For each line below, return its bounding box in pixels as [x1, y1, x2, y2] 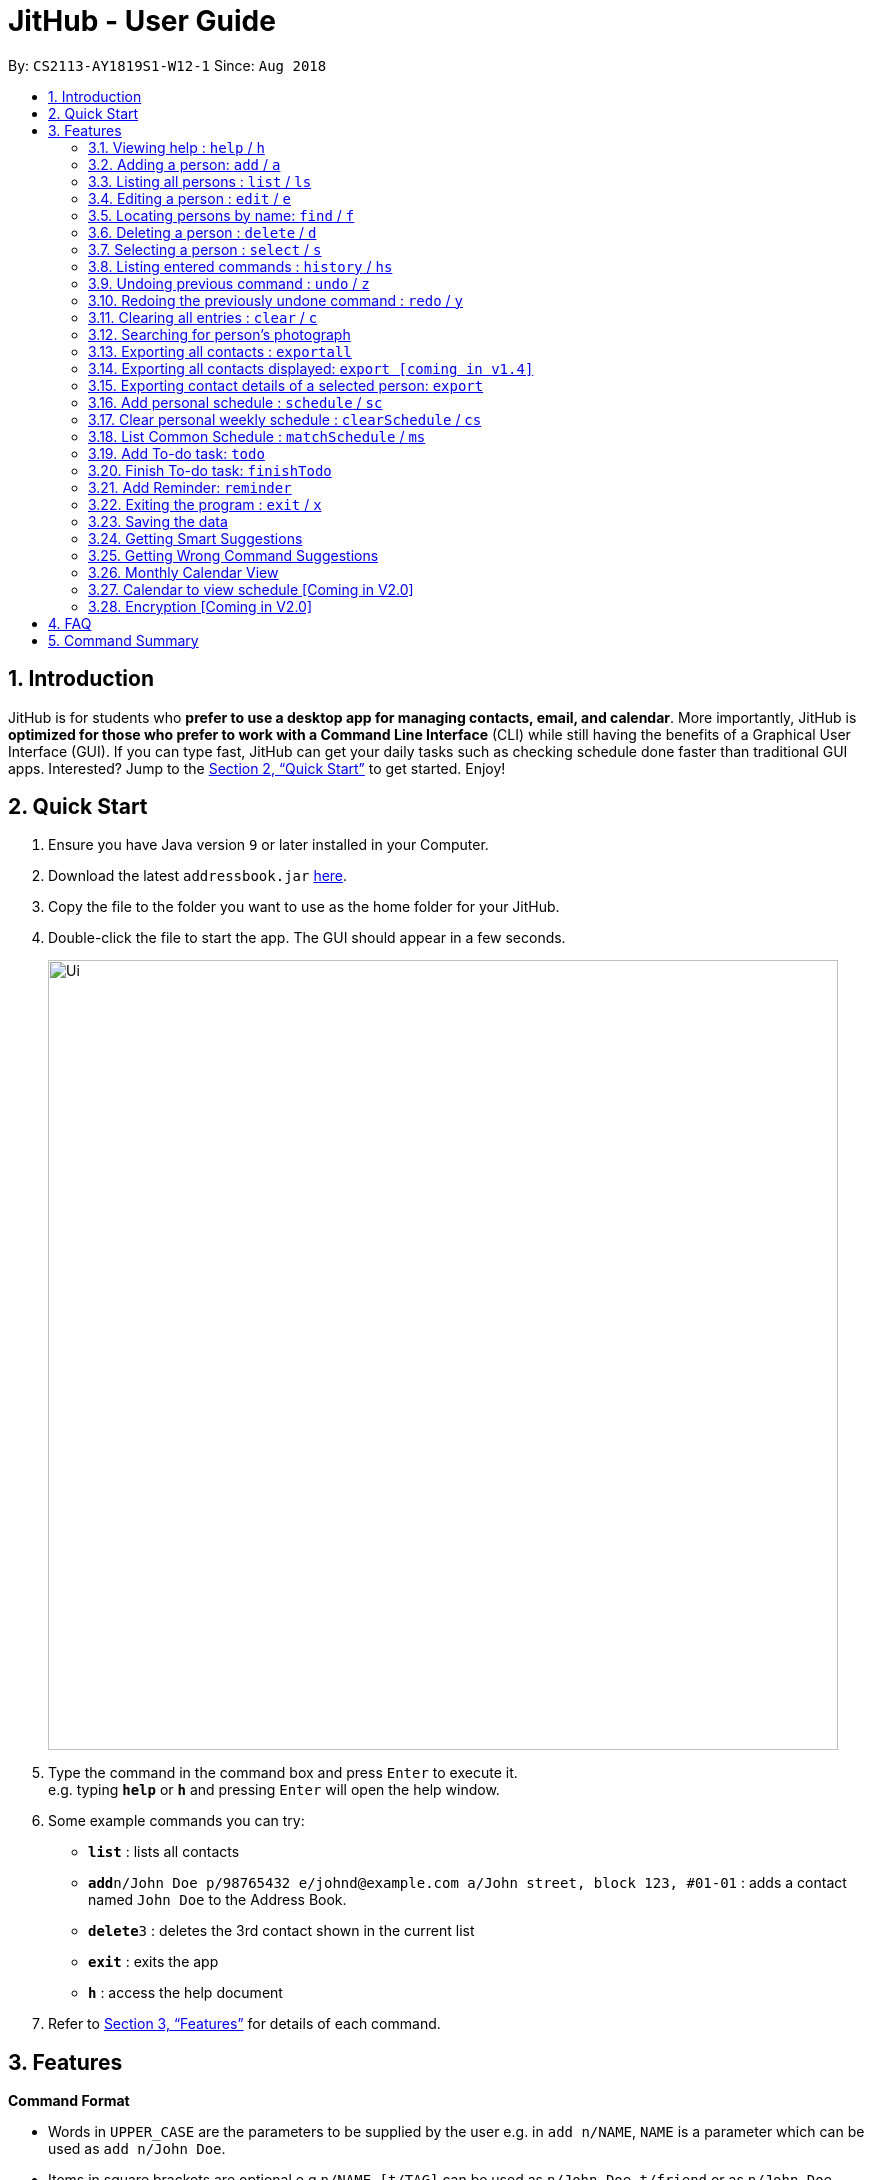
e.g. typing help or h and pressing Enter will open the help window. [48, 1781, 500, 1799]
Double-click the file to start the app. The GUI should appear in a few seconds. [48, 929, 566, 947]
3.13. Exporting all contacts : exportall [88, 342, 352, 360]
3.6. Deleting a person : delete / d [88, 223, 317, 241]
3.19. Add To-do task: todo [88, 444, 265, 462]
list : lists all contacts [88, 1843, 240, 1861]
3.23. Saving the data [88, 512, 228, 530]
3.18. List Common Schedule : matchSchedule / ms [88, 427, 426, 445]
